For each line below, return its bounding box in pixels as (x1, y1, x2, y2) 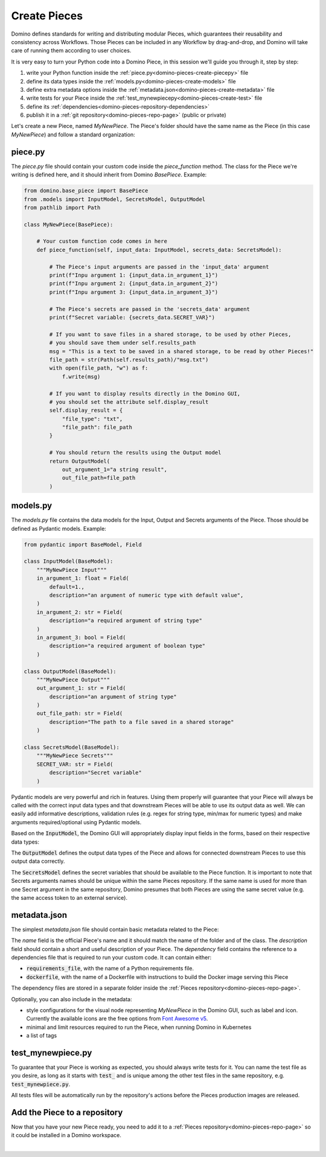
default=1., (49, 583, 85, 590)
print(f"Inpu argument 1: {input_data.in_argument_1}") (49, 272, 219, 279)
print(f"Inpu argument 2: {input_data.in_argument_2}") (49, 280, 219, 287)
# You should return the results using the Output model (49, 449, 222, 456)
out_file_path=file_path (62, 475, 136, 481)
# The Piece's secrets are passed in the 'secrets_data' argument (49, 306, 251, 312)
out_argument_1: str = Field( (36, 685, 126, 691)
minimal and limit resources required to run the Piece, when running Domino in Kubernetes (26, 1024, 252, 1031)
